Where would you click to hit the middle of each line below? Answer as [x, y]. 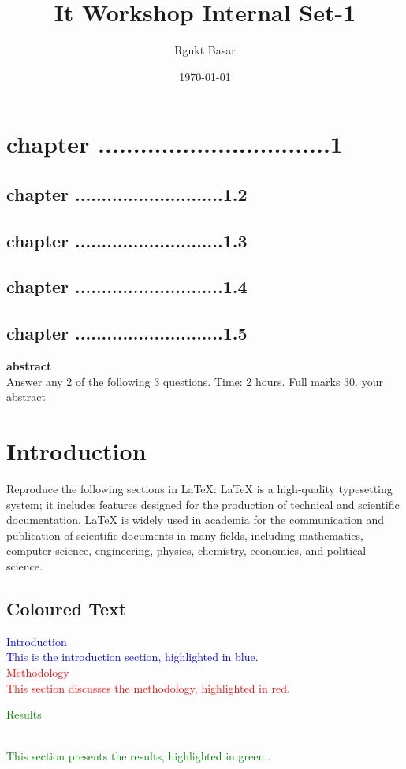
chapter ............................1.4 [127, 286]
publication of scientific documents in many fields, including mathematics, [185, 535]
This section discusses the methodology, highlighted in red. [148, 687]
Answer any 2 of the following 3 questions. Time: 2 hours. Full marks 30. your [195, 381]
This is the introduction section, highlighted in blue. [132, 657]
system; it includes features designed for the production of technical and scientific [203, 504]
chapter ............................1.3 [127, 240]
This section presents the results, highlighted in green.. [139, 756]
